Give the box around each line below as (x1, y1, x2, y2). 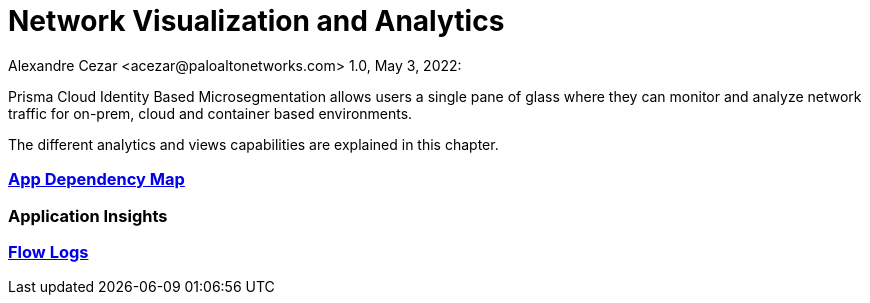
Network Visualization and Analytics (8, 4, 505, 38)
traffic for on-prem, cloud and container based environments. (8, 104, 413, 122)
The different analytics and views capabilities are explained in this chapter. (8, 135, 499, 153)
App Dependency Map (8, 169, 185, 190)
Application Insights (8, 205, 168, 226)
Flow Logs (8, 241, 89, 262)
